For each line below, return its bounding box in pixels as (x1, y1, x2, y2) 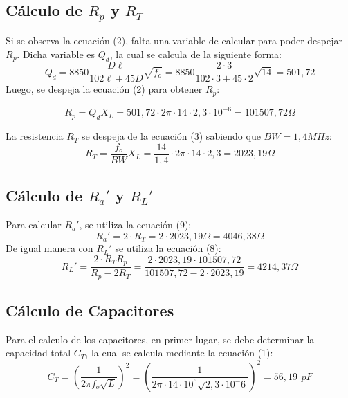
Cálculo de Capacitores (6, 300, 174, 321)
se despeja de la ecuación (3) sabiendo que (82, 129, 261, 143)
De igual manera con (6, 241, 93, 255)
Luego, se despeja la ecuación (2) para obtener (6, 82, 203, 96)
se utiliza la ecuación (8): (115, 241, 221, 255)
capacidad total (6, 345, 71, 360)
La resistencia (6, 129, 64, 143)
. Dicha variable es (17, 46, 95, 61)
